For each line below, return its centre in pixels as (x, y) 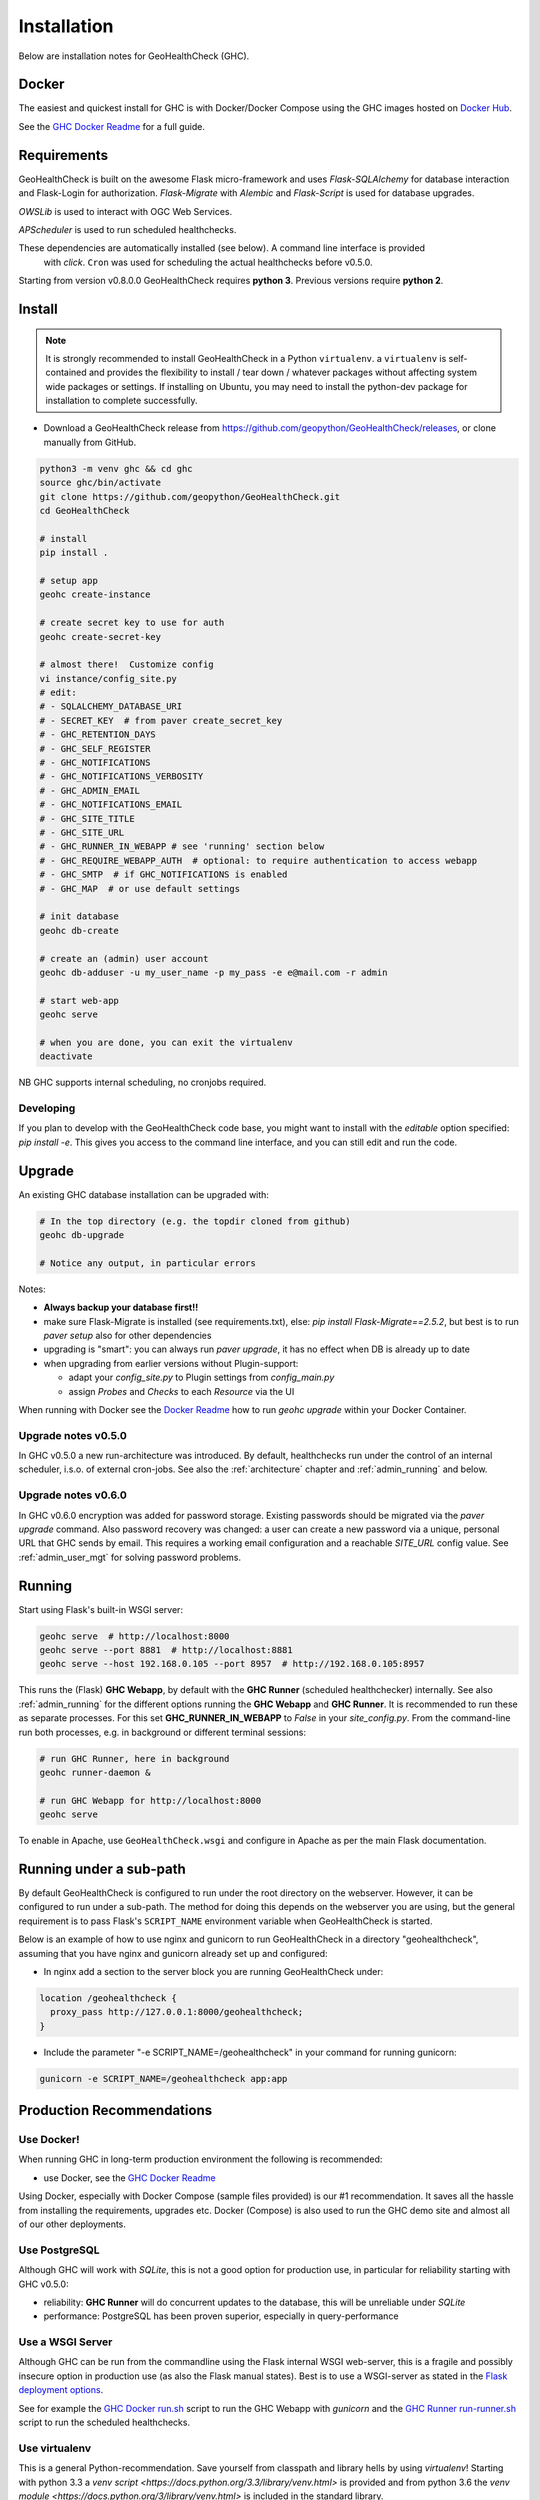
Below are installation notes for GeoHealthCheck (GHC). (134, 56)
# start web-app (79, 1000)
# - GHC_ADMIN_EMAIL (89, 790)
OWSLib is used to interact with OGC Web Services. (125, 211)
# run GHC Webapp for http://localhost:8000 (150, 1800)
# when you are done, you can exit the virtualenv (166, 1042)
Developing (47, 1108)
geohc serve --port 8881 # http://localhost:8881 (166, 1650)
